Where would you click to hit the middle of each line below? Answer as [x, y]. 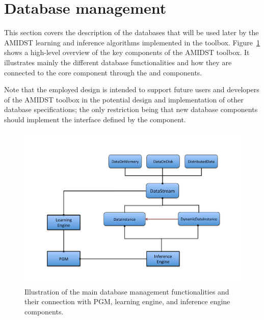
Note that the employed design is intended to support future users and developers [132, 89]
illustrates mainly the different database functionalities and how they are [118, 62]
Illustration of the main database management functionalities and [127, 291]
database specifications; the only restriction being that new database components [131, 109]
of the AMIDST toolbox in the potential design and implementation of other [124, 99]
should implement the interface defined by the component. [95, 119]
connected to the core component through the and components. [103, 72]
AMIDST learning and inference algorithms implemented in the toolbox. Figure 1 [132, 42]
